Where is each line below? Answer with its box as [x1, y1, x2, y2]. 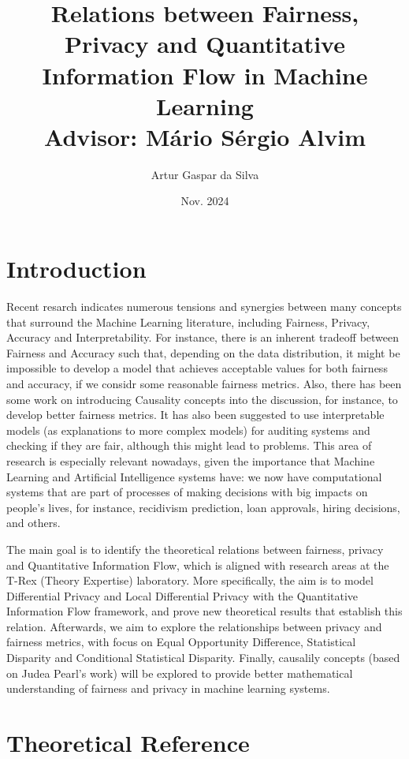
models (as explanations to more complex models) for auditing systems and [6, 421, 370, 438]
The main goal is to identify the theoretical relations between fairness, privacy [6, 540, 384, 557]
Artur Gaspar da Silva [151, 166, 259, 182]
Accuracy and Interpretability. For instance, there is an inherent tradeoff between [6, 329, 400, 346]
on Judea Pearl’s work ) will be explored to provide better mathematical [6, 664, 353, 681]
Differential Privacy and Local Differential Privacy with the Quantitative [6, 587, 359, 604]
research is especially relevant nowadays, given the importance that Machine [6, 452, 375, 469]
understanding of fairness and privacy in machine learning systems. [6, 680, 330, 697]
